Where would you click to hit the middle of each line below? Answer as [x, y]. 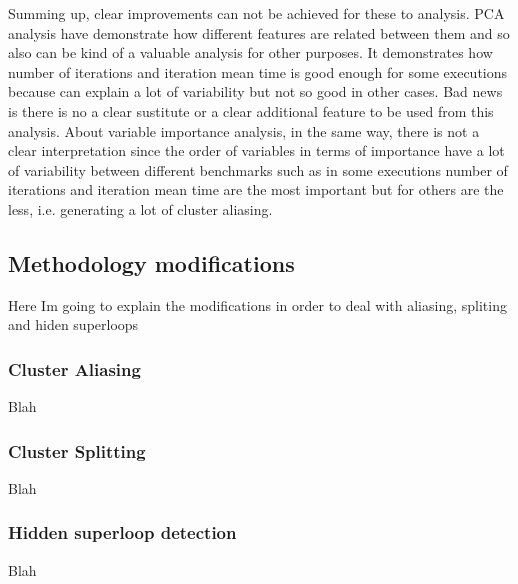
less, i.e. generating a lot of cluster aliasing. [140, 208]
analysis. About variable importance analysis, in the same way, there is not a [244, 130]
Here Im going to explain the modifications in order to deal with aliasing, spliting [257, 304]
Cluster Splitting [77, 450]
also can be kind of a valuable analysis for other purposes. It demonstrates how [250, 52]
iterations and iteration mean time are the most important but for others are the [256, 189]
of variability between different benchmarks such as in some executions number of [258, 169]
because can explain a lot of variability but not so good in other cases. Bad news [255, 91]
